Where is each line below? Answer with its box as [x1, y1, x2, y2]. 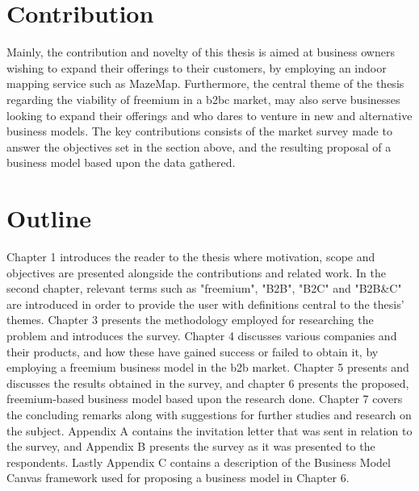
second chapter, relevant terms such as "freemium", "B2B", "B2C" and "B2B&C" [6, 280, 402, 297]
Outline [6, 202, 92, 235]
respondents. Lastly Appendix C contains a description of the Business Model [6, 453, 391, 470]
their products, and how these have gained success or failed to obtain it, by [6, 343, 379, 360]
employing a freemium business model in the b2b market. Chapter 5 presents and [6, 359, 409, 376]
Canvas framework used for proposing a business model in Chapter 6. [6, 469, 350, 486]
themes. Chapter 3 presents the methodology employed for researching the [6, 311, 374, 328]
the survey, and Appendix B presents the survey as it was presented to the [6, 438, 375, 455]
